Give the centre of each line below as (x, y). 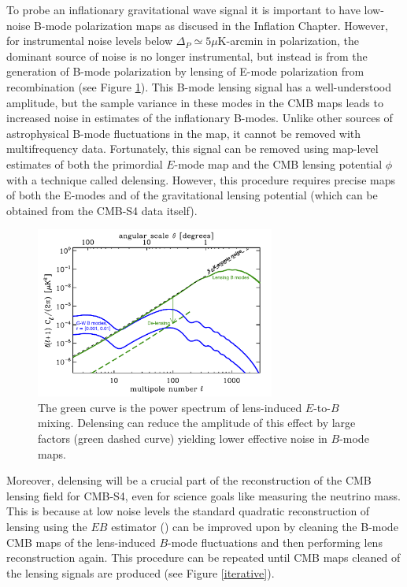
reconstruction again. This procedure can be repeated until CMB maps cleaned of (203, 557)
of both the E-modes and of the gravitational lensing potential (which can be (192, 195)
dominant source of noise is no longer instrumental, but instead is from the (187, 56)
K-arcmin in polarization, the (288, 41)
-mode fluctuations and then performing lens (275, 542)
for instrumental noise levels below (90, 41)
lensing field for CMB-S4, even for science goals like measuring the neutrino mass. (203, 495)
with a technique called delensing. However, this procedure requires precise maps (201, 179)
